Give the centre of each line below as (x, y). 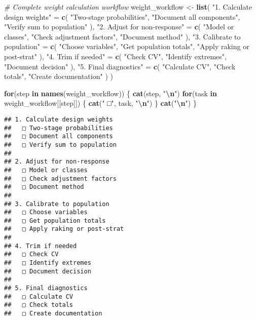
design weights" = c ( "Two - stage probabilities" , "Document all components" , (122, 16)
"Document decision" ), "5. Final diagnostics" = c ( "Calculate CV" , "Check (120, 66)
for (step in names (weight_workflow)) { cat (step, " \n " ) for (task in (111, 93)
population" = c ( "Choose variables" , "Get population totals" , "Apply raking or (127, 46)
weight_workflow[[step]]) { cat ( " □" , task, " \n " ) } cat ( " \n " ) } (100, 103)
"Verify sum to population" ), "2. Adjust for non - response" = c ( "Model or (119, 27)
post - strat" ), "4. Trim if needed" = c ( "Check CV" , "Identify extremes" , (115, 56)
